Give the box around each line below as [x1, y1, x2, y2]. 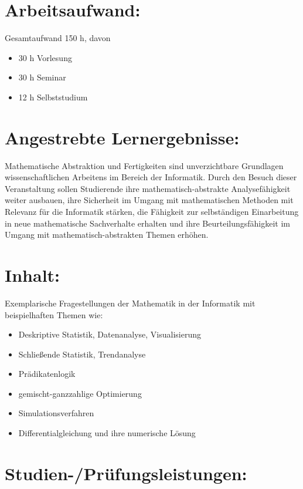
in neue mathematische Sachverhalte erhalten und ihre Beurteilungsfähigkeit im [5, 217, 291, 229]
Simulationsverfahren [18, 407, 94, 419]
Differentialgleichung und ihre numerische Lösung [18, 427, 196, 439]
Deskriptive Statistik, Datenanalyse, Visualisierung [18, 328, 202, 340]
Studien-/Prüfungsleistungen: [5, 461, 247, 485]
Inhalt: [5, 262, 60, 286]
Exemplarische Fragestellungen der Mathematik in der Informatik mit [5, 296, 256, 309]
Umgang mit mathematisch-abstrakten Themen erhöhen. [5, 228, 209, 241]
